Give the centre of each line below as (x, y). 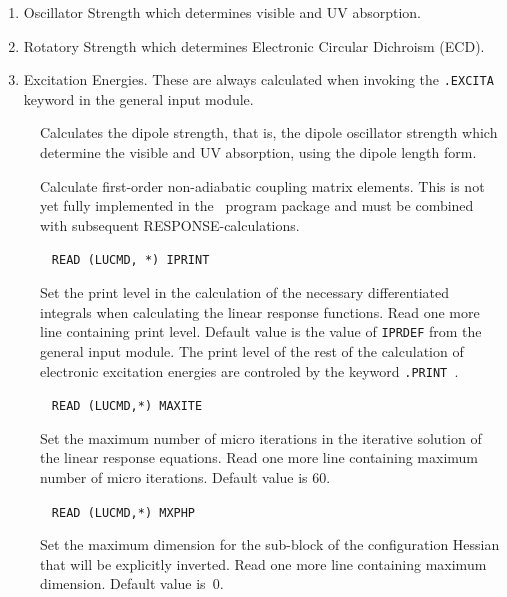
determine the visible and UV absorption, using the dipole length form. (258, 152)
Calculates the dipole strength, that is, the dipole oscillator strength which (269, 132)
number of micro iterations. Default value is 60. (185, 477)
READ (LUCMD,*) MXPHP (123, 512)
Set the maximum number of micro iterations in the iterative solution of (261, 437)
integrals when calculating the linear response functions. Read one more (260, 311)
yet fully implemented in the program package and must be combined (257, 205)
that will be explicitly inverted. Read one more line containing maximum (263, 563)
